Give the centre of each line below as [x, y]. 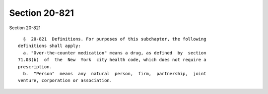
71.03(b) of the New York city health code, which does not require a [112, 60]
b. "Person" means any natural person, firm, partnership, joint [115, 73]
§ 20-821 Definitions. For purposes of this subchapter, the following [115, 39]
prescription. [35, 67]
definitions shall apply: [50, 46]
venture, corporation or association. [65, 81]
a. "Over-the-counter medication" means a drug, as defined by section [115, 53]
